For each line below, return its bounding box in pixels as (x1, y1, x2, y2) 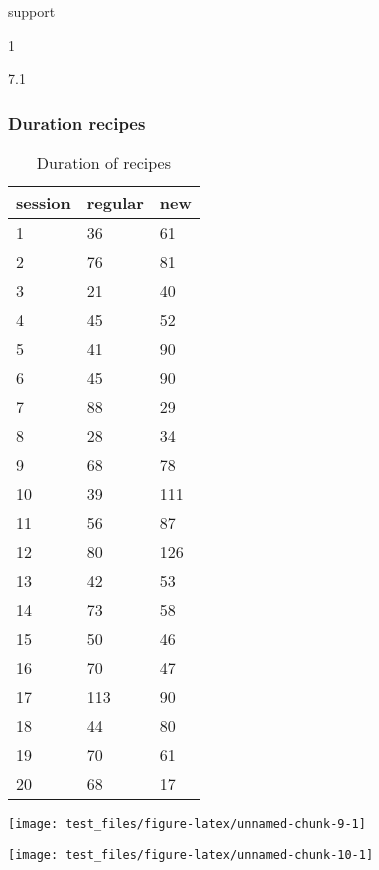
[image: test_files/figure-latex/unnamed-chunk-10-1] (8, 847, 374, 862)
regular (86, 191, 144, 214)
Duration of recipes (36, 151, 171, 174)
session (16, 191, 71, 214)
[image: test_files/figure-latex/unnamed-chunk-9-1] (8, 817, 366, 831)
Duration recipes (8, 110, 146, 135)
